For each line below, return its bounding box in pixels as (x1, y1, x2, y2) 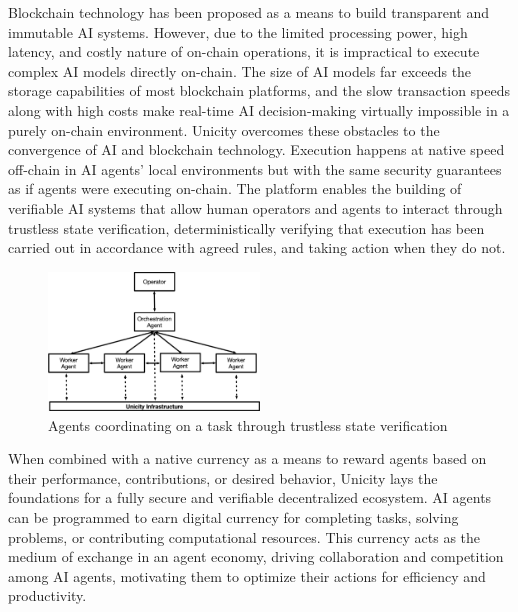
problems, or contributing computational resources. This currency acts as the (8, 526, 481, 547)
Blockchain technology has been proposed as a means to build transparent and (8, 2, 489, 22)
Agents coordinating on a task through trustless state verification (48, 414, 448, 435)
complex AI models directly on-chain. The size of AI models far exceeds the (8, 60, 472, 81)
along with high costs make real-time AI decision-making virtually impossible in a (8, 99, 510, 120)
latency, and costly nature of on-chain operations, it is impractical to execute (8, 41, 480, 62)
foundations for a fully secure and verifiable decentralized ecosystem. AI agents (8, 487, 492, 508)
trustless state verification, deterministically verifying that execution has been (8, 217, 485, 238)
